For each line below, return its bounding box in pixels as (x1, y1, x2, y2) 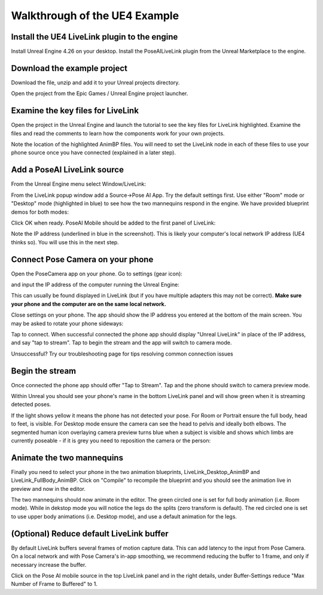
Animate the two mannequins (11, 453, 124, 463)
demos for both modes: (11, 208, 69, 215)
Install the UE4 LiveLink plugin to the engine (11, 32, 178, 42)
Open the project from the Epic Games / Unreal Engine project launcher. (11, 90, 188, 97)
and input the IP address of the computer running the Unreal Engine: (11, 281, 179, 288)
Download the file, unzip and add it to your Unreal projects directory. (11, 78, 180, 86)
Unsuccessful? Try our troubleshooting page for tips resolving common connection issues (11, 350, 233, 357)
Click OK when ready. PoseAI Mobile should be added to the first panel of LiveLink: (11, 219, 216, 226)
